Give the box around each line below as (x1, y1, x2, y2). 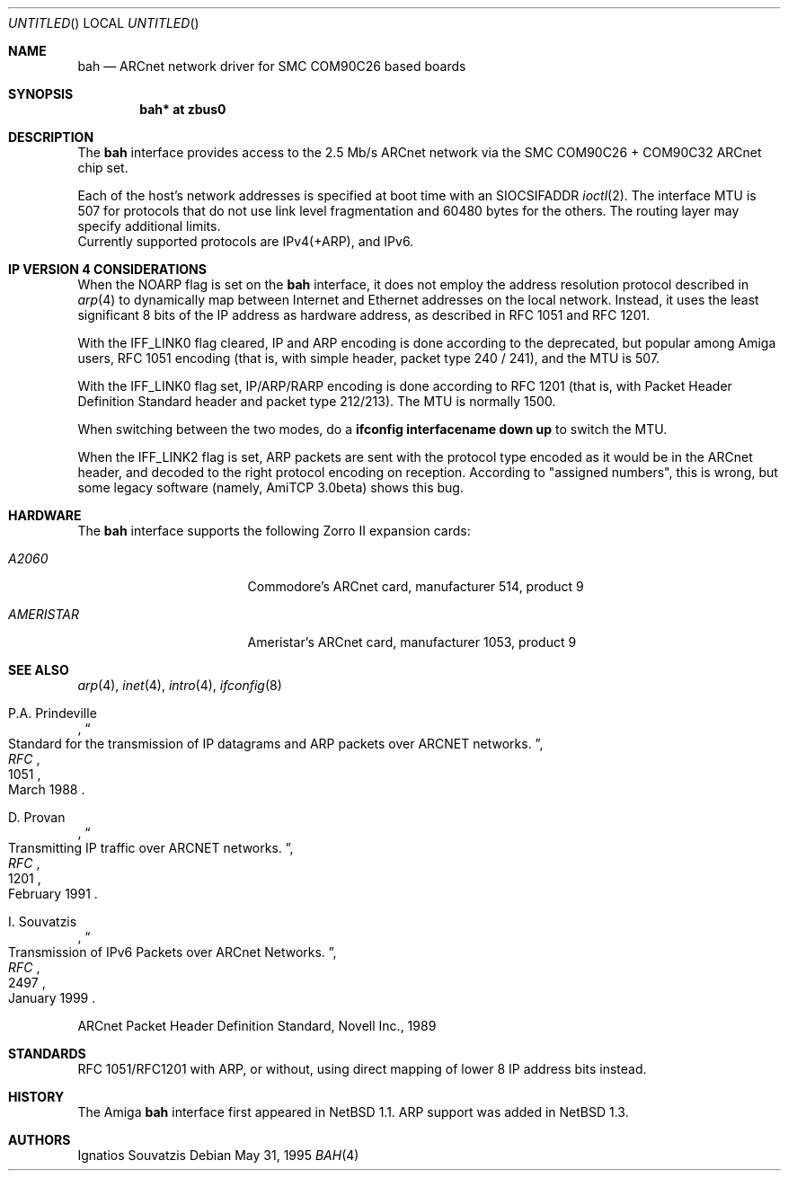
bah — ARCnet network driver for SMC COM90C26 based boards (77, 58, 466, 74)
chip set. (77, 160, 128, 175)
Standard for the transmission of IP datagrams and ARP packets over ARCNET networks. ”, (8, 736, 544, 751)
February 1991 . (8, 886, 98, 901)
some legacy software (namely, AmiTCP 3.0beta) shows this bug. (77, 480, 464, 495)
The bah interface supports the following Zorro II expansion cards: (77, 523, 471, 538)
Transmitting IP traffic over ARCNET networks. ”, (8, 840, 294, 855)
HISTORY (8, 1089, 65, 1104)
